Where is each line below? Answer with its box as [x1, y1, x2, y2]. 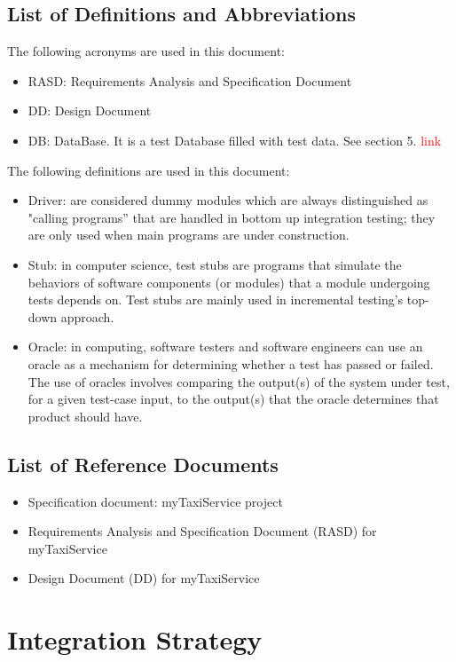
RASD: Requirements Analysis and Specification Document [28, 71, 352, 90]
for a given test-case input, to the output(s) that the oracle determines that [28, 390, 439, 408]
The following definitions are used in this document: [7, 161, 290, 179]
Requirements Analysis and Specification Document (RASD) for [28, 522, 377, 540]
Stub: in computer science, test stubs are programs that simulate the [28, 255, 402, 273]
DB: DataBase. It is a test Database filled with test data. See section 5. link [28, 130, 442, 149]
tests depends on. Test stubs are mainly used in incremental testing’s [28, 290, 404, 309]
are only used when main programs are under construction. [28, 225, 350, 244]
